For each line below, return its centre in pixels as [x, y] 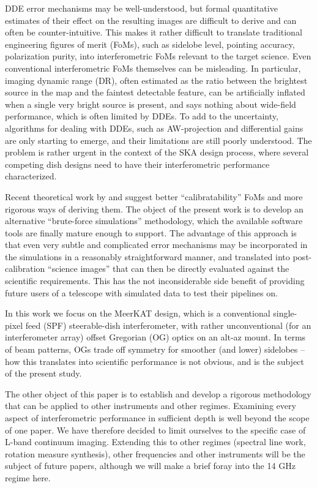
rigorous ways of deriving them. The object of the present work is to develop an [154, 208]
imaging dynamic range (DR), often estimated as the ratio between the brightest [156, 80]
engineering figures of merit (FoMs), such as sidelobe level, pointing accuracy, [150, 44]
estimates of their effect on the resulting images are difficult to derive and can [151, 20]
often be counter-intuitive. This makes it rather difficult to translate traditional [154, 32]
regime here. [28, 477]
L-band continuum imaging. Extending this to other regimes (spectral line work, [155, 442]
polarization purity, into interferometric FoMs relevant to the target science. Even [158, 56]
